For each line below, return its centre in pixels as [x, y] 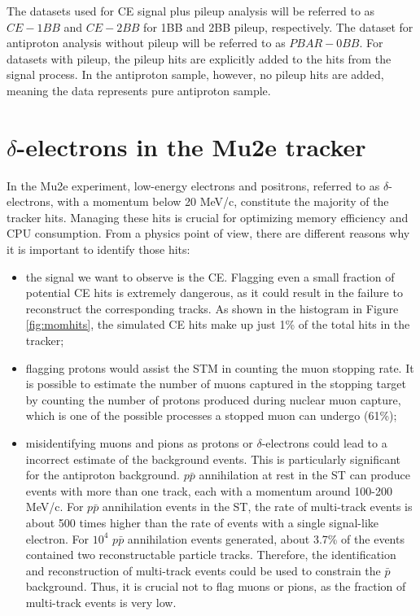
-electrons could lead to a [324, 443]
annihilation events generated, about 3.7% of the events [266, 538]
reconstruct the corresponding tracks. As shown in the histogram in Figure [212, 308]
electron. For [57, 538]
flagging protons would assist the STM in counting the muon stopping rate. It [220, 367]
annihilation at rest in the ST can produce [304, 475]
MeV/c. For [55, 507]
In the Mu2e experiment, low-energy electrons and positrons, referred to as [193, 185]
